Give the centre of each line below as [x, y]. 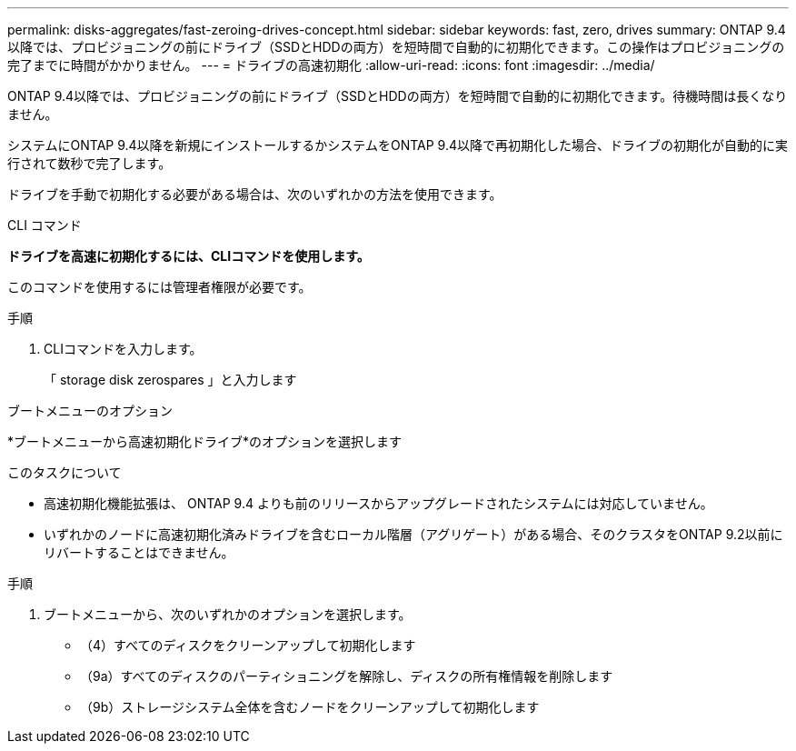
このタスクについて [65, 472]
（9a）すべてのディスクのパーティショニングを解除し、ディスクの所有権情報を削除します [347, 676]
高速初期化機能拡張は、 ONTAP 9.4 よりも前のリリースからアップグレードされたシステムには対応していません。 [378, 503]
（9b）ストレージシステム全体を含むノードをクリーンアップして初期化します [310, 707]
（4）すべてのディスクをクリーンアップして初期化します [248, 645]
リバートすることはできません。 [139, 552]
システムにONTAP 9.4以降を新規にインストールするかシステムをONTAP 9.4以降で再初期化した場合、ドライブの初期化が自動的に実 [398, 145]
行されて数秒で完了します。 [90, 163]
